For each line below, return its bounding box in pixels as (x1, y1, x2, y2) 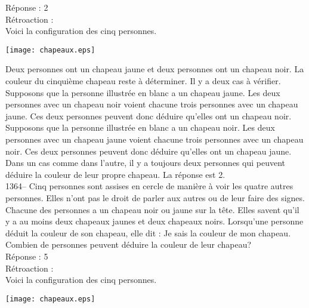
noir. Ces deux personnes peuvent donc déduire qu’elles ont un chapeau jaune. (5, 144, 292, 157)
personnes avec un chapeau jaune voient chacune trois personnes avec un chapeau (5, 133, 304, 145)
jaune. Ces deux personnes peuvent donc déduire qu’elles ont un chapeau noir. (5, 109, 292, 122)
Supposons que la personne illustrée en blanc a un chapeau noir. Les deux (5, 121, 275, 134)
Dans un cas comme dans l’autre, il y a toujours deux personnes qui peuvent (5, 156, 285, 169)
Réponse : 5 (5, 250, 48, 262)
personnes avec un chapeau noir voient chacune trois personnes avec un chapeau (5, 98, 298, 110)
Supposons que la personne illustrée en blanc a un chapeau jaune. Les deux (5, 86, 280, 98)
